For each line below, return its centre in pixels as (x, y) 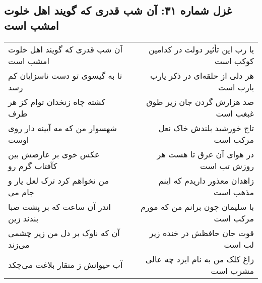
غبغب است (235, 113)
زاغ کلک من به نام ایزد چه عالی (200, 259)
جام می (21, 192)
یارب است (236, 87)
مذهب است (234, 192)
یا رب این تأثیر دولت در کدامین (201, 49)
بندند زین (23, 218)
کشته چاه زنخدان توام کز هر (57, 101)
